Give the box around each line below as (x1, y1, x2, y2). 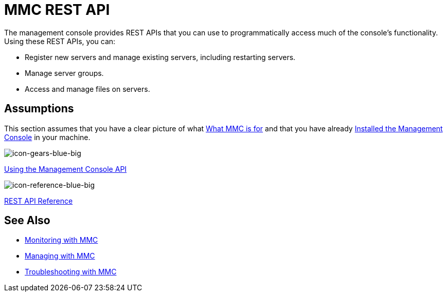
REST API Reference (4, 196, 73, 205)
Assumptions (4, 102, 74, 115)
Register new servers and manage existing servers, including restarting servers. (25, 52, 296, 62)
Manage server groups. (25, 68, 104, 77)
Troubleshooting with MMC (25, 267, 117, 277)
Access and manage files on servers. (25, 84, 150, 93)
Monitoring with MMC (25, 235, 98, 245)
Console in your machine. (4, 132, 91, 142)
